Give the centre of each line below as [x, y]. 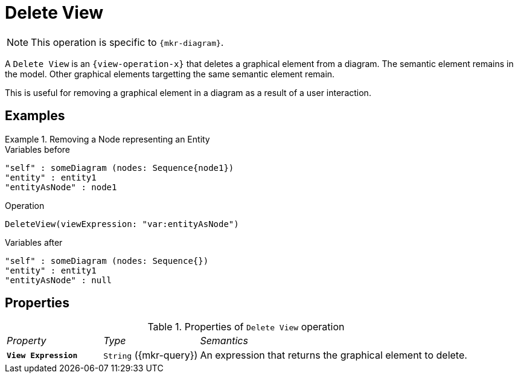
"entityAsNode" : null [59, 280]
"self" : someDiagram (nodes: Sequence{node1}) [120, 168]
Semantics [224, 341]
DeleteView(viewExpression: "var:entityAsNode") [122, 224]
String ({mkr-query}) [151, 355]
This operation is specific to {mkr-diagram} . [127, 42]
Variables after [34, 242]
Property [27, 341]
